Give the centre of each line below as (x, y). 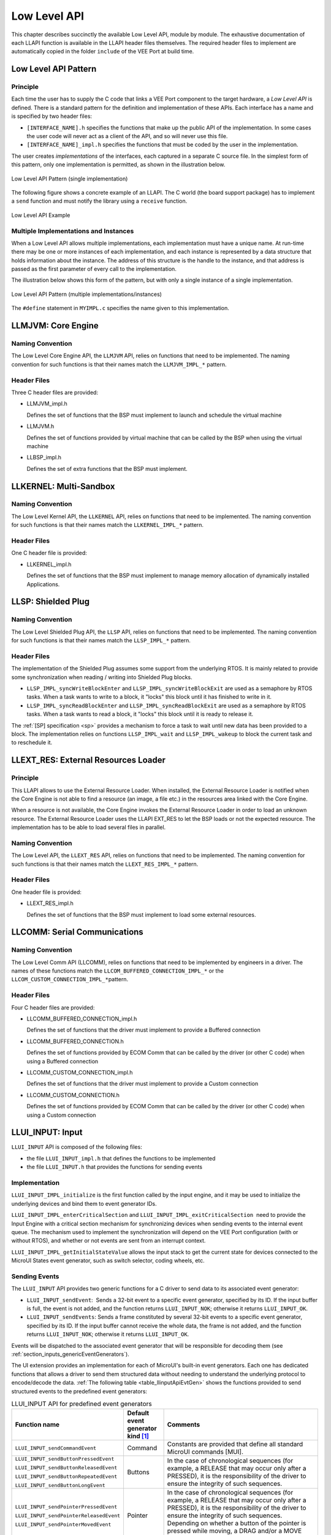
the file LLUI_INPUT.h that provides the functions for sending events (114, 1167)
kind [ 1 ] (138, 1436)
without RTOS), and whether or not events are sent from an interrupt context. (108, 1241)
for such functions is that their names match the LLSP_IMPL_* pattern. (101, 640)
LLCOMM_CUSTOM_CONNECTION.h (73, 1095)
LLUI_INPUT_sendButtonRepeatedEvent (66, 1477)
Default (138, 1413)
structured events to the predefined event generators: (79, 1391)
